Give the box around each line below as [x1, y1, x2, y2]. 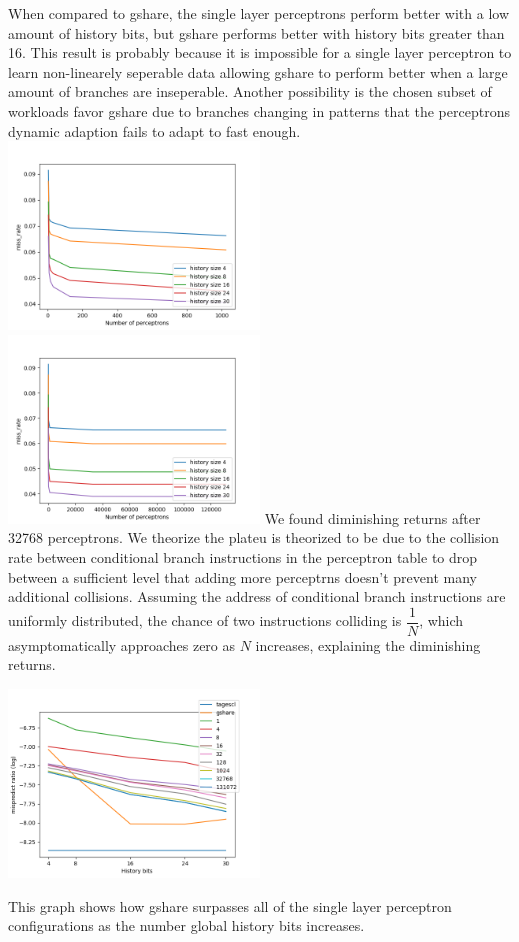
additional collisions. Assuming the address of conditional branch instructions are [8, 586, 506, 607]
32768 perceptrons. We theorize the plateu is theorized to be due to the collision [8, 527, 500, 548]
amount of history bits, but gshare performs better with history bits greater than [8, 22, 505, 43]
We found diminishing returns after [264, 507, 481, 528]
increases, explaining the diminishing [255, 634, 481, 655]
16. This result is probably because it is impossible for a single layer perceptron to [8, 42, 512, 63]
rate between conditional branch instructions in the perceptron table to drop [8, 546, 478, 567]
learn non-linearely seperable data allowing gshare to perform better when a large [8, 61, 508, 82]
